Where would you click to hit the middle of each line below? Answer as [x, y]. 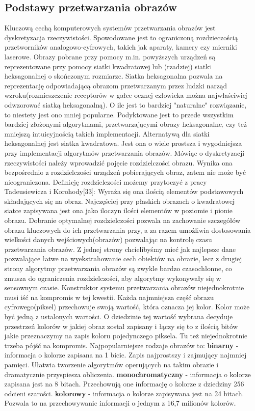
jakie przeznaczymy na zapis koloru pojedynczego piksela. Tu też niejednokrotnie [126, 336]
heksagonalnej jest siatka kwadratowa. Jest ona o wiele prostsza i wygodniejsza [123, 143]
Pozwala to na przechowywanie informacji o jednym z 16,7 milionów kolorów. [120, 403]
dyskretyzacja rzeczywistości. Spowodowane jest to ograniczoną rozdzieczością [121, 37]
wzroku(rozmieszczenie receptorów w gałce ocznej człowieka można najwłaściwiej [126, 95]
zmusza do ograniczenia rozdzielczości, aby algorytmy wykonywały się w [113, 278]
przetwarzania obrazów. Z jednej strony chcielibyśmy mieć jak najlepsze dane [120, 249]
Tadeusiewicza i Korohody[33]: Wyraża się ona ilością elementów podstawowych [124, 191]
